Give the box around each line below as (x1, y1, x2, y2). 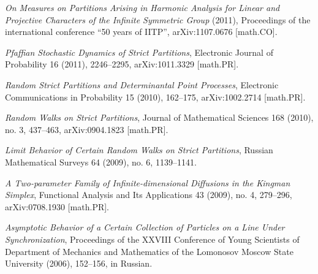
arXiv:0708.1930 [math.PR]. (5, 200, 110, 213)
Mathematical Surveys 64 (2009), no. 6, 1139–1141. (5, 155, 197, 168)
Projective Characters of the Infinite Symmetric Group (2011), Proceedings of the (5, 13, 311, 26)
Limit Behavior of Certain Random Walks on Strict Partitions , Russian (5, 143, 273, 156)
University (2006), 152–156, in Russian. (5, 257, 153, 270)
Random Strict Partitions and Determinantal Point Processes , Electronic (5, 78, 279, 91)
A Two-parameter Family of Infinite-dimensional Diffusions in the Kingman (5, 176, 290, 189)
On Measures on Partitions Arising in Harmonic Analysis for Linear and (5, 1, 280, 13)
